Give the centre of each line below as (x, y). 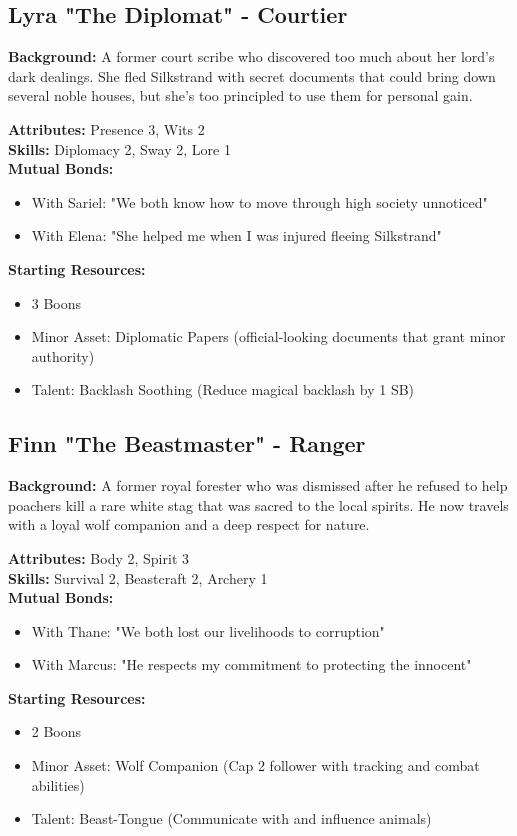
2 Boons (56, 731)
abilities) (58, 784)
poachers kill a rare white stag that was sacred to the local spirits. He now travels (258, 504)
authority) (63, 355)
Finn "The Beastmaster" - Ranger (187, 443)
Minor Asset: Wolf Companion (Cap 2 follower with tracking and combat (255, 765)
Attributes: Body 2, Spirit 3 (98, 557)
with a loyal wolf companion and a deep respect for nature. (189, 524)
